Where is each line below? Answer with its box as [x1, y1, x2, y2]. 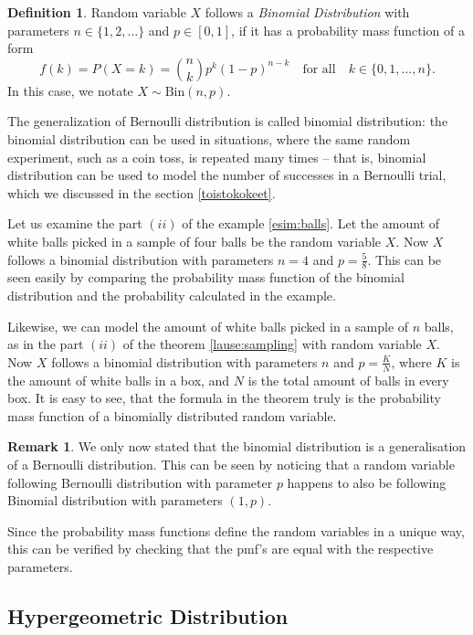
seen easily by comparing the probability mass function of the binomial [7, 268, 405, 287]
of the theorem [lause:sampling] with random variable [122, 334, 422, 354]
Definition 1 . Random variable [7, 3, 186, 21]
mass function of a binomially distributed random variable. [7, 406, 337, 425]
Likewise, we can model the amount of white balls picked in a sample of [7, 316, 409, 335]
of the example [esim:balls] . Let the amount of [182, 214, 440, 233]
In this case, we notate [7, 80, 133, 100]
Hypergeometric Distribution [7, 601, 289, 630]
